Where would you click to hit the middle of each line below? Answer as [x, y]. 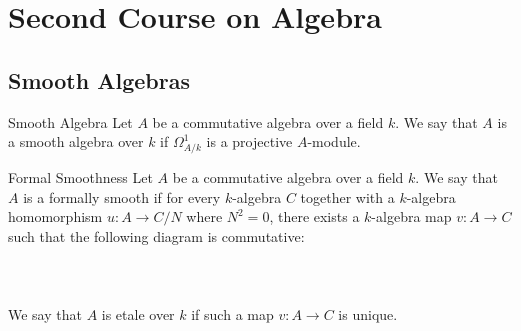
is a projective [249, 141]
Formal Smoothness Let [80, 176]
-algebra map [411, 216]
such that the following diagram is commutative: [156, 235]
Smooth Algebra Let [70, 121]
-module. [334, 141]
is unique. [368, 314]
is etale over [138, 314]
